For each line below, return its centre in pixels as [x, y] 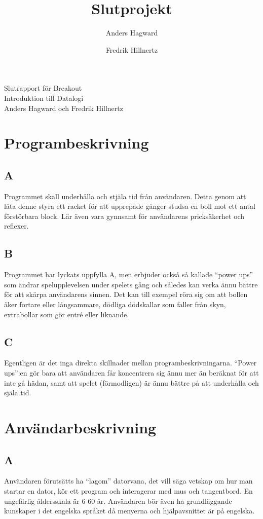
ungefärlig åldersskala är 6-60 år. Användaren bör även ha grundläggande [118, 501]
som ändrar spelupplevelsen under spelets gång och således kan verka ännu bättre [131, 284]
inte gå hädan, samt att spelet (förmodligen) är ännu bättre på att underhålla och [131, 382]
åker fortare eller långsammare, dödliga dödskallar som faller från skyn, [115, 304]
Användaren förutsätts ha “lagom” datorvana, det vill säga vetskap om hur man [128, 481]
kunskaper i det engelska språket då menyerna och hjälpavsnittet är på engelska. [129, 511]
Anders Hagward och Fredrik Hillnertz [64, 108]
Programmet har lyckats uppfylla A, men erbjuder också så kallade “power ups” [129, 274]
